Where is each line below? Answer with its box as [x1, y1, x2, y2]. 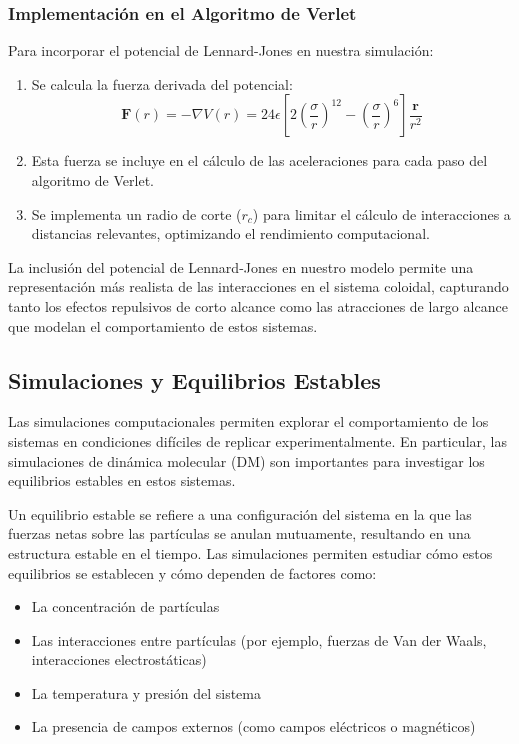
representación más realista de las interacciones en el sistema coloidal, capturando [8, 276, 509, 297]
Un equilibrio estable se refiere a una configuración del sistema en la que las [8, 503, 472, 524]
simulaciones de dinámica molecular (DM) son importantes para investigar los [8, 450, 485, 471]
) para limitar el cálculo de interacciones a [252, 203, 511, 224]
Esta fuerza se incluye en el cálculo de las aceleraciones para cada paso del [31, 150, 488, 171]
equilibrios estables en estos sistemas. [8, 470, 236, 491]
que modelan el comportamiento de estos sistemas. [8, 315, 318, 336]
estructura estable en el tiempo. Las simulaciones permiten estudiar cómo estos [8, 542, 493, 563]
